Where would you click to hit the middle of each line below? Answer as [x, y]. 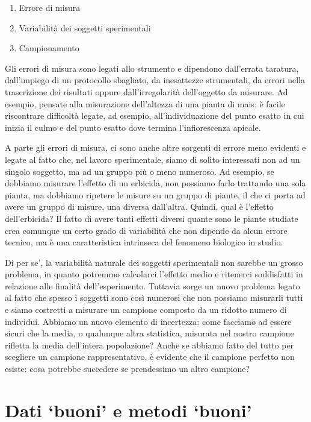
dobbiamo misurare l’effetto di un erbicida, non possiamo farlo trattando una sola [155, 183]
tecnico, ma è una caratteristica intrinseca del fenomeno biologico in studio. [144, 242]
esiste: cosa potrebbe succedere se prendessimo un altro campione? [128, 369]
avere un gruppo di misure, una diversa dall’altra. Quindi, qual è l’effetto [139, 206]
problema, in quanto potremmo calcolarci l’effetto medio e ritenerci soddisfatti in [154, 274]
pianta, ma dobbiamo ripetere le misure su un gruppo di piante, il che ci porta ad [155, 194]
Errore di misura [50, 7]
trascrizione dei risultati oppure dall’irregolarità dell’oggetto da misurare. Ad [146, 91]
